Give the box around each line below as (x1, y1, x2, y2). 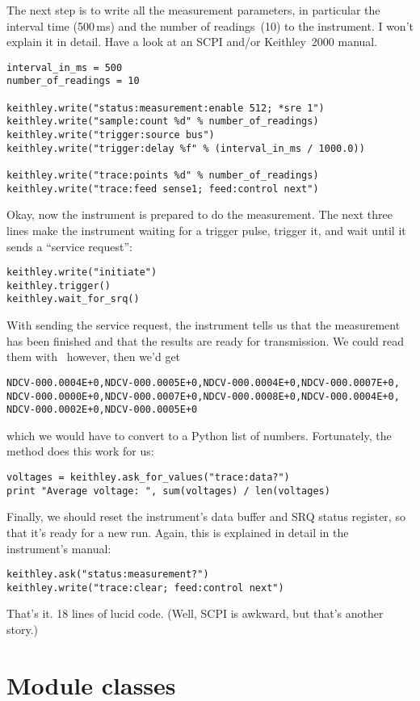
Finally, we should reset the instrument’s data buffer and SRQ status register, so (6, 508, 405, 525)
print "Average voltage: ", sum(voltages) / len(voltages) (6, 485, 330, 497)
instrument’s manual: (6, 539, 111, 556)
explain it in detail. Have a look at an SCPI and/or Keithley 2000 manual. (6, 33, 378, 50)
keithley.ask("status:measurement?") (6, 569, 209, 581)
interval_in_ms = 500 (6, 61, 123, 73)
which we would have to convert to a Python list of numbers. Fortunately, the (6, 426, 392, 443)
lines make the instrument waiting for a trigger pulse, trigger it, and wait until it (6, 221, 406, 238)
